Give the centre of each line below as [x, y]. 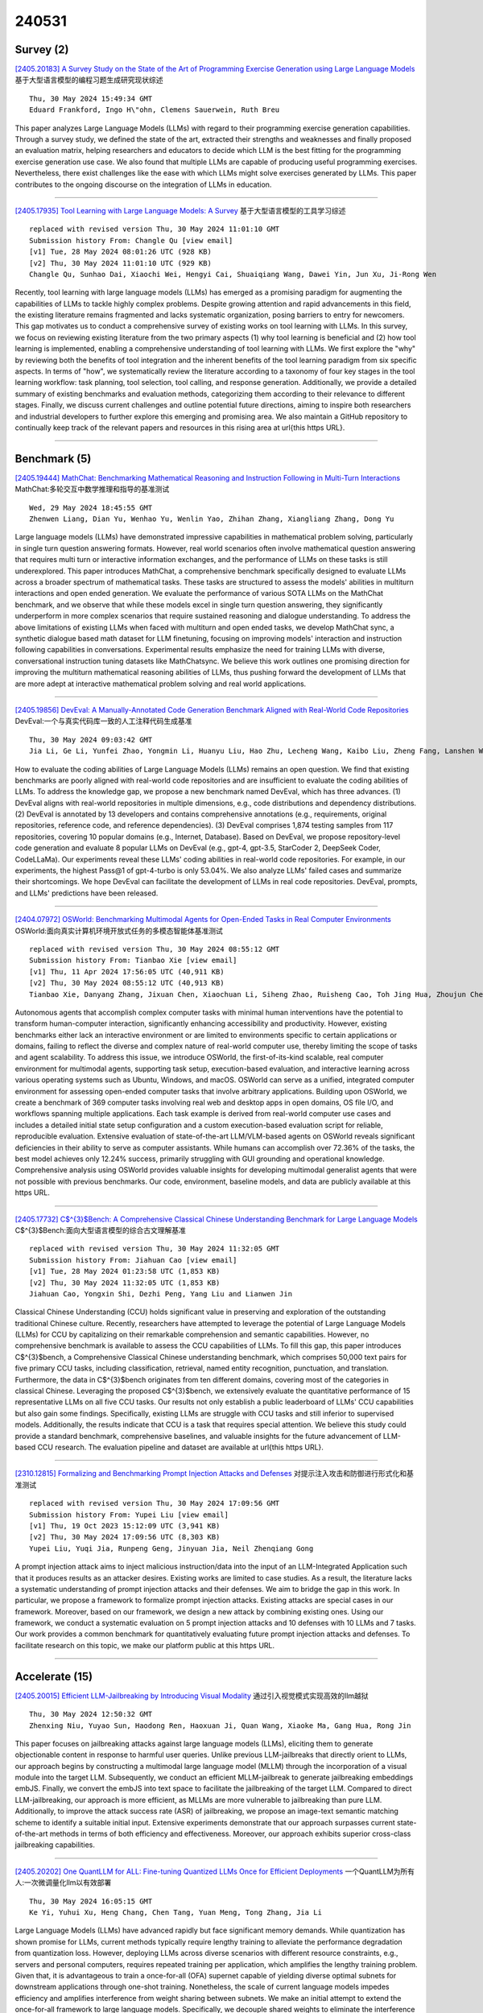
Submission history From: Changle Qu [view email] [131, 240]
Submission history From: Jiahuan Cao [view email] [133, 1260]
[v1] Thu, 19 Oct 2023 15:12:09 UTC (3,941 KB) [125, 1525]
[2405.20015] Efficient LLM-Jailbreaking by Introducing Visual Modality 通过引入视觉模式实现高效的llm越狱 [192, 1696]
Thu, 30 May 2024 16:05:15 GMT [91, 1901]
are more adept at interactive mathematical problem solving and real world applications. [161, 684]
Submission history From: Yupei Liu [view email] [129, 1515]
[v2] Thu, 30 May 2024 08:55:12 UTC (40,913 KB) [127, 983]
